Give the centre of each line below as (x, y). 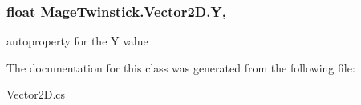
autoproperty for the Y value (77, 41)
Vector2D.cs (36, 94)
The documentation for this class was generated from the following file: (181, 67)
